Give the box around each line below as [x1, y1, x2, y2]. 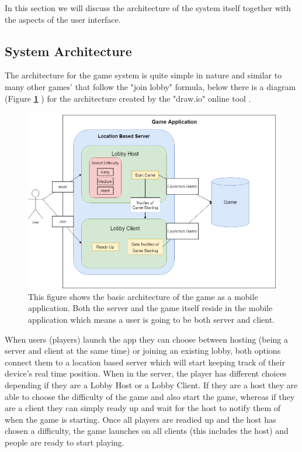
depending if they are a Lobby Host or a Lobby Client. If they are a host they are [5, 378, 298, 391]
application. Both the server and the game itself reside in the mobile [28, 302, 273, 314]
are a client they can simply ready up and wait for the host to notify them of [5, 402, 280, 414]
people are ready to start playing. [5, 436, 124, 448]
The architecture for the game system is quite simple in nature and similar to [5, 69, 282, 81]
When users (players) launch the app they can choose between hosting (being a [5, 333, 289, 345]
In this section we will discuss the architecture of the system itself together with [5, 2, 291, 13]
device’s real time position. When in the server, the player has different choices [5, 367, 287, 379]
